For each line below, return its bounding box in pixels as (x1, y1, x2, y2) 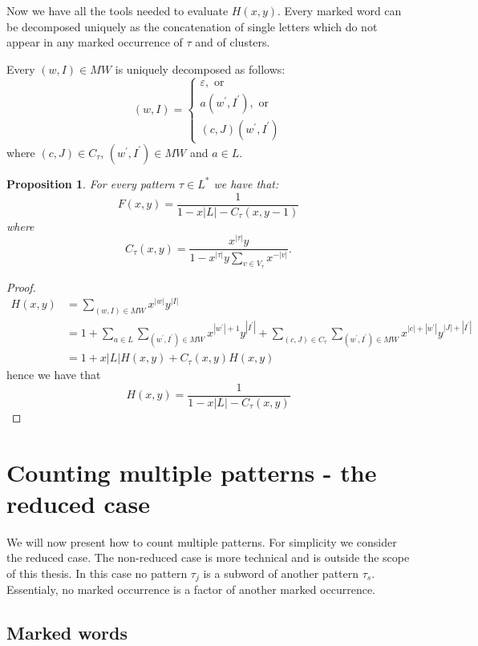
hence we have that (6, 366, 101, 383)
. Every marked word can (277, 2, 402, 18)
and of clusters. (195, 34, 270, 50)
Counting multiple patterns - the (6, 455, 377, 488)
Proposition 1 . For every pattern (6, 175, 175, 192)
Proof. (6, 278, 36, 295)
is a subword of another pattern (203, 564, 359, 581)
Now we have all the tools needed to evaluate (6, 2, 229, 18)
